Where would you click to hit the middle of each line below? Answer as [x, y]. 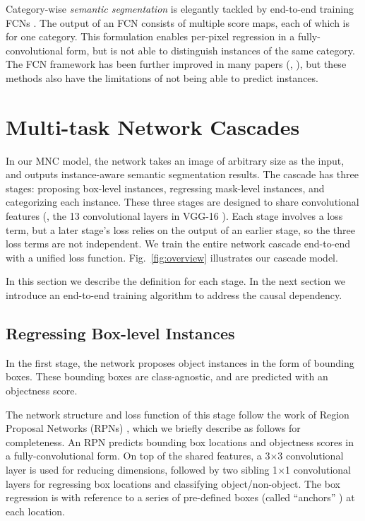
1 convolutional [318, 469]
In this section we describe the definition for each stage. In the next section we [176, 281]
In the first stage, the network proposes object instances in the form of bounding [180, 362]
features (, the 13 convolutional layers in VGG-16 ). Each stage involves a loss [174, 216]
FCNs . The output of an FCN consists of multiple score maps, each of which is [178, 22]
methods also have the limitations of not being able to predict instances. [162, 77]
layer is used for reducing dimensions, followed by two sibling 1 [142, 469]
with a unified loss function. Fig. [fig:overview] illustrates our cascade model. [172, 257]
